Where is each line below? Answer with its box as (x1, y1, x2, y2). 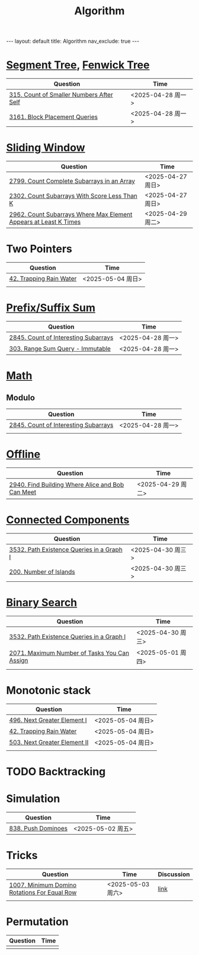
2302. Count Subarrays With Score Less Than (9, 192, 138, 200)
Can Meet (9, 488, 37, 496)
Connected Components (6, 513, 130, 527)
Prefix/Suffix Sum (6, 301, 96, 315)
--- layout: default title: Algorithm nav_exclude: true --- (6, 37, 140, 45)
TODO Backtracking (6, 765, 106, 778)
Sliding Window (6, 141, 85, 155)
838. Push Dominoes (9, 824, 68, 832)
